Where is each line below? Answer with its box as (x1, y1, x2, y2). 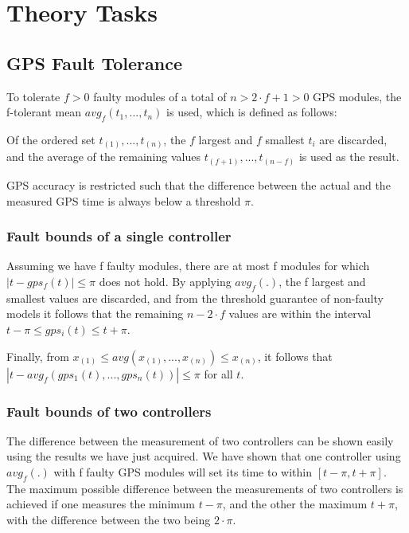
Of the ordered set (6, 131, 95, 147)
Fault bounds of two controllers (6, 401, 212, 421)
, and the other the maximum (222, 496, 368, 512)
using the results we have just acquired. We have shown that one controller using (6, 448, 401, 464)
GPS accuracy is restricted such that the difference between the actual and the (6, 177, 391, 193)
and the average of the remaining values (6, 148, 201, 165)
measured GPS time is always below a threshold (6, 192, 241, 209)
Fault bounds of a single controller (6, 226, 232, 246)
